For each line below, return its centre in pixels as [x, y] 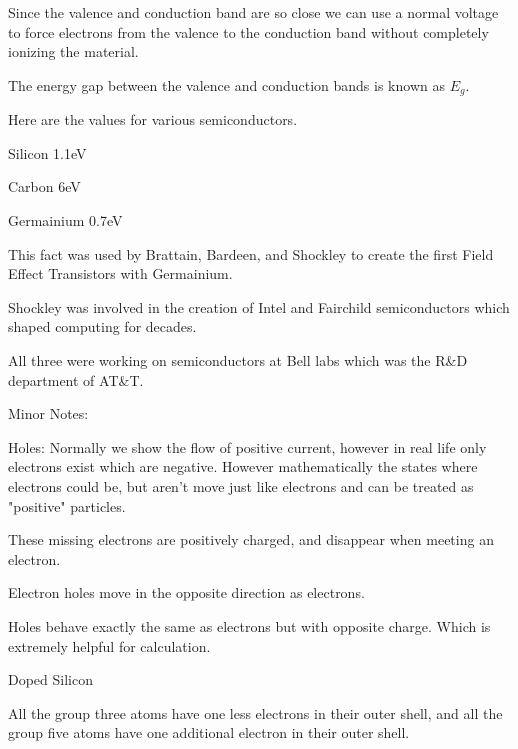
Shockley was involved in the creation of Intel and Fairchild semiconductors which [259, 306]
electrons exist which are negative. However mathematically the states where [243, 466]
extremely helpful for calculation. [109, 645]
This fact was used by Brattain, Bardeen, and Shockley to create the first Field [251, 253]
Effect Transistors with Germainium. [120, 273]
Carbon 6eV [44, 186]
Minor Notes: [48, 413]
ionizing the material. [73, 51]
